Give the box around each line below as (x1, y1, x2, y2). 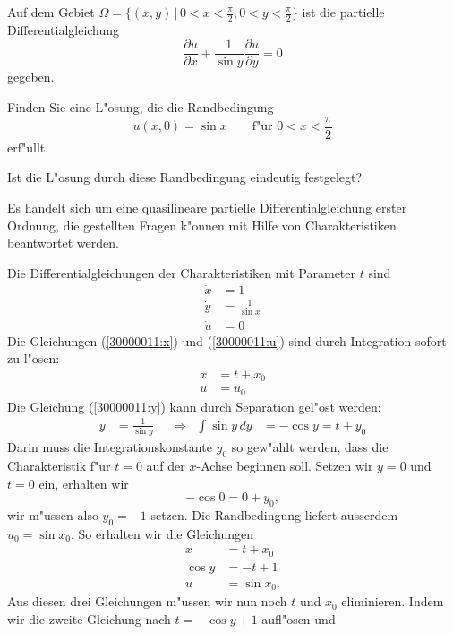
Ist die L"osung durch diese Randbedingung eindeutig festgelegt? (7, 168, 363, 187)
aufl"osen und (261, 610, 336, 629)
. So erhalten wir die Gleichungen (71, 524, 253, 543)
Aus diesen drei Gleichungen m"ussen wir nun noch (7, 592, 287, 611)
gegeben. (7, 67, 55, 86)
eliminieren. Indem (341, 592, 444, 611)
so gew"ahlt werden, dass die (231, 438, 389, 456)
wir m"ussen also (7, 506, 98, 525)
